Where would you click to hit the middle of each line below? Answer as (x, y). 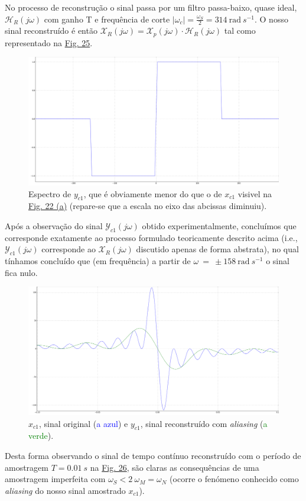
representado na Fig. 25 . (49, 42)
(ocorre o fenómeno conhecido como (234, 479)
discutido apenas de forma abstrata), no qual (217, 249)
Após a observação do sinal (54, 226)
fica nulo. (21, 272)
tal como (240, 30)
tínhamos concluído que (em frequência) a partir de (98, 261)
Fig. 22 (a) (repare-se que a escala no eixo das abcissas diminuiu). (148, 206)
